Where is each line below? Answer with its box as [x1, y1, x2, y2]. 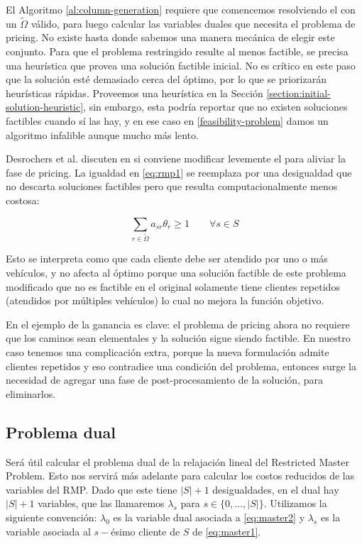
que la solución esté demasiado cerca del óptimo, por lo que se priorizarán [6, 72, 327, 87]
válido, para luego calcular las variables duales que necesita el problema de [31, 16, 356, 30]
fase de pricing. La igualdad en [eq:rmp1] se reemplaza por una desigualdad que [6, 165, 352, 179]
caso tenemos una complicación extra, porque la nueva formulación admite [6, 344, 329, 359]
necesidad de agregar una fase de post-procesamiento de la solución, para [6, 372, 323, 387]
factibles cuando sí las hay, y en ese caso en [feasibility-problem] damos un [6, 113, 329, 128]
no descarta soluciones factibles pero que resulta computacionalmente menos [6, 179, 338, 194]
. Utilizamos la [263, 496, 327, 511]
